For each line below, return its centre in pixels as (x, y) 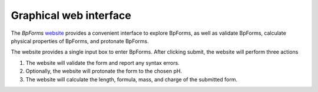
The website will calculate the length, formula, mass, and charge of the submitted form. (132, 79)
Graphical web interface (71, 15)
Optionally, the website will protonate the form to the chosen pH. (104, 71)
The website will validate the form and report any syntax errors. (102, 63)
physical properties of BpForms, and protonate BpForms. (80, 41)
